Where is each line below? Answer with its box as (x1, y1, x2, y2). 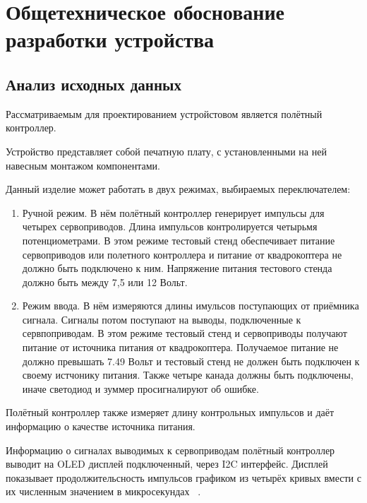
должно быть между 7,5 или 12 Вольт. (22, 274, 188, 289)
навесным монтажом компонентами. (6, 158, 160, 172)
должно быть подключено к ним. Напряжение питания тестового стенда (22, 261, 332, 276)
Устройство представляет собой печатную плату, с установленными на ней (6, 143, 327, 158)
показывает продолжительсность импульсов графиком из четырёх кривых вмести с (6, 470, 361, 485)
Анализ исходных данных (6, 73, 181, 95)
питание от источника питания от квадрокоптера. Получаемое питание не (22, 340, 339, 355)
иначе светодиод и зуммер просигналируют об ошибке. (22, 381, 259, 396)
